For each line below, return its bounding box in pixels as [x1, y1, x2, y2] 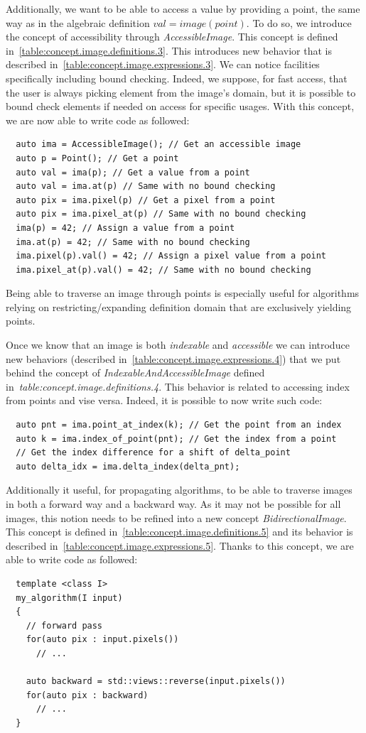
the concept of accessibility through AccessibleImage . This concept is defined [6, 29, 338, 44]
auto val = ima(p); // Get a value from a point [16, 167, 250, 178]
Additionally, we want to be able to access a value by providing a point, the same [6, 1, 360, 16]
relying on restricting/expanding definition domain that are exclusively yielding [6, 299, 352, 314]
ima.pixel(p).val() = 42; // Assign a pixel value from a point [16, 251, 327, 261]
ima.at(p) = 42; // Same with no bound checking [16, 237, 250, 247]
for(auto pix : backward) [26, 690, 149, 700]
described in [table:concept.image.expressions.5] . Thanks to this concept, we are [6, 538, 354, 553]
